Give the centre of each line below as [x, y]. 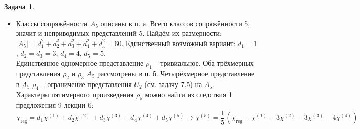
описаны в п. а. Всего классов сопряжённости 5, [175, 23]
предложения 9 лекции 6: [55, 105]
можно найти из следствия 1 [188, 94]
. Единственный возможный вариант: [178, 43]
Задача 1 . [19, 6]
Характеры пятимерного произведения [75, 94]
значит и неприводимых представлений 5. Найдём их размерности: [119, 33]
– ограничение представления [86, 84]
